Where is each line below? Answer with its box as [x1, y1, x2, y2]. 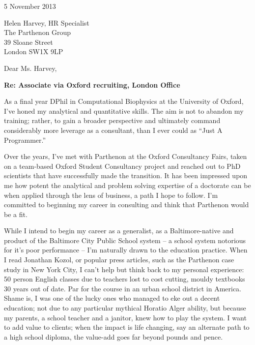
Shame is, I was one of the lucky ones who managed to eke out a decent [4, 293, 220, 303]
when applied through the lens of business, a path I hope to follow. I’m [4, 189, 218, 200]
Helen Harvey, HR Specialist [4, 17, 89, 28]
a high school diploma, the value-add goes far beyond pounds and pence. [4, 331, 223, 342]
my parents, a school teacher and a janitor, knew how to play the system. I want [4, 312, 247, 322]
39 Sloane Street [4, 36, 53, 47]
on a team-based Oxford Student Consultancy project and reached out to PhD [4, 160, 241, 171]
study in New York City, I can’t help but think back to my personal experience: [4, 264, 244, 274]
